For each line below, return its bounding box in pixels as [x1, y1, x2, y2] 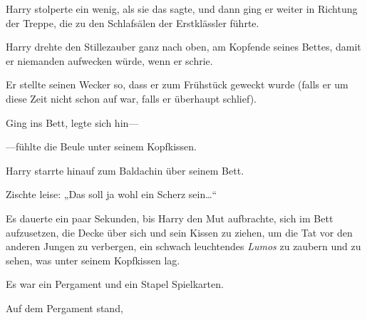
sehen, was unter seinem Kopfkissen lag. [6, 252, 180, 267]
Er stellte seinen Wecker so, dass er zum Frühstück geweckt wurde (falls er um [6, 77, 348, 92]
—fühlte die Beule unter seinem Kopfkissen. [6, 139, 197, 154]
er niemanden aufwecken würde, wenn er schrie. [6, 53, 213, 68]
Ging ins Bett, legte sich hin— [6, 115, 139, 130]
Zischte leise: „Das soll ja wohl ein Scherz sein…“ [6, 187, 217, 202]
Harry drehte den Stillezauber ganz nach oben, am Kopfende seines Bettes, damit [6, 39, 361, 54]
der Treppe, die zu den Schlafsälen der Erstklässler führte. [6, 15, 259, 30]
